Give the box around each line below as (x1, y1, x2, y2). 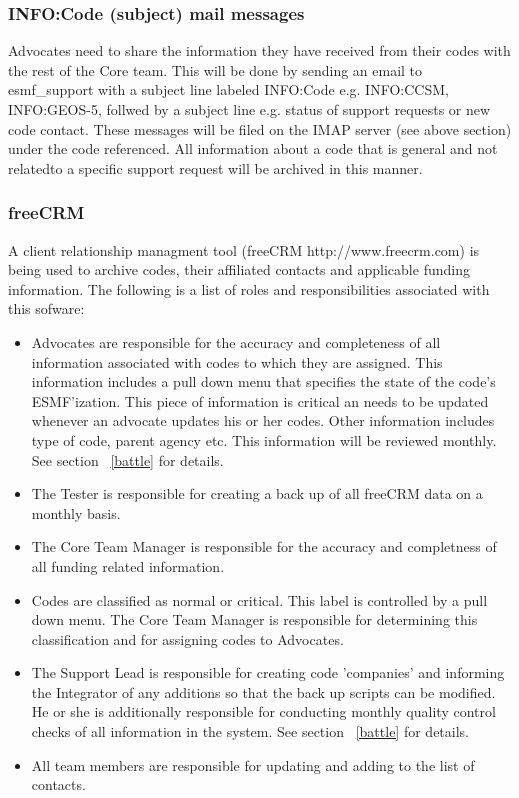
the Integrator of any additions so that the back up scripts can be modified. (31, 681, 496, 702)
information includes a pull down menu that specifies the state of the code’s (31, 371, 496, 392)
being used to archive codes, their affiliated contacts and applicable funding (8, 259, 470, 280)
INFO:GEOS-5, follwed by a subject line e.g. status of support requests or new (8, 99, 491, 119)
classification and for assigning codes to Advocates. (31, 628, 344, 649)
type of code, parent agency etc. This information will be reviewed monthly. (31, 429, 497, 450)
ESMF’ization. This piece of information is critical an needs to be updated (31, 390, 489, 411)
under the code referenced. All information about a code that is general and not (8, 138, 498, 159)
